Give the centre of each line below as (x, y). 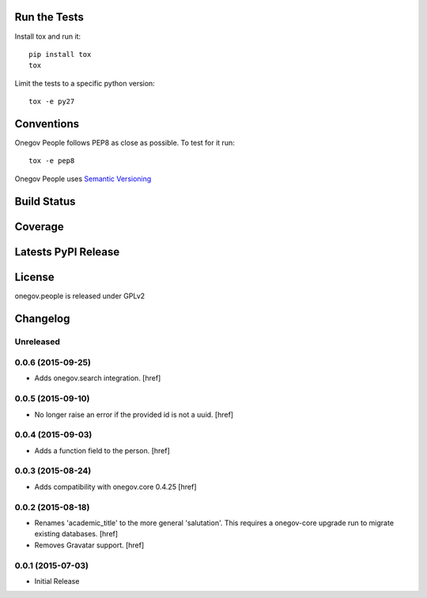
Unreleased (38, 342)
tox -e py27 (52, 102)
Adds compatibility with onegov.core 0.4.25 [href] (115, 486)
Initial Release (57, 581)
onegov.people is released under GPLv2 (80, 296)
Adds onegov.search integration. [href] (98, 378)
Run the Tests (49, 17)
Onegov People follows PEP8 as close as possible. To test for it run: (125, 142)
